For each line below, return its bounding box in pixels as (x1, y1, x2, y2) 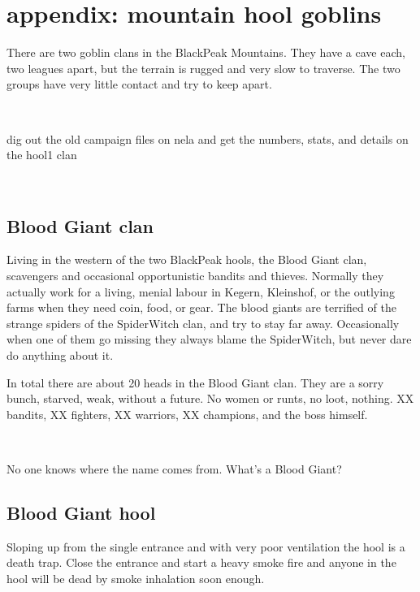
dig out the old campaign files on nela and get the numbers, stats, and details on (6, 130, 409, 147)
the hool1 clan (6, 146, 77, 163)
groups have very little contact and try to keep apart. (6, 76, 272, 93)
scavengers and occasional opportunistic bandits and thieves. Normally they (6, 267, 384, 284)
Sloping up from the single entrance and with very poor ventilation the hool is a (6, 538, 405, 555)
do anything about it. (6, 347, 114, 364)
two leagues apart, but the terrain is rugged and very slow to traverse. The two (6, 59, 401, 76)
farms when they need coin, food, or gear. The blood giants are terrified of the (6, 299, 396, 316)
